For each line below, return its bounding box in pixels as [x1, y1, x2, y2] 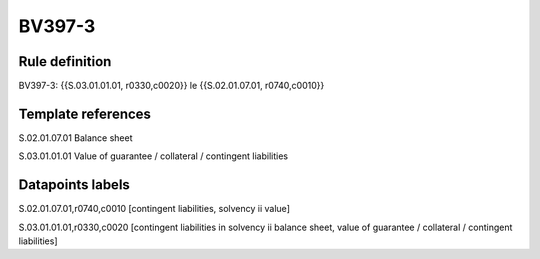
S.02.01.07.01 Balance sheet [18, 131, 133, 144]
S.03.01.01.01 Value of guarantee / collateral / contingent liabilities [18, 150, 289, 162]
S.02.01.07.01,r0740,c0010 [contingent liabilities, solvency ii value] [18, 203, 290, 215]
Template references [18, 105, 152, 122]
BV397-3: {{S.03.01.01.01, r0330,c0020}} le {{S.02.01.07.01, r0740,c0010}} [18, 80, 325, 92]
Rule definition [18, 53, 112, 70]
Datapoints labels [18, 176, 130, 194]
